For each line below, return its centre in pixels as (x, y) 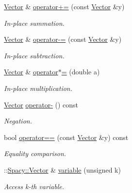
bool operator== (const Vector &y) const (66, 137)
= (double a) (81, 72)
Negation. (18, 121)
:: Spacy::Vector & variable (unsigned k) (62, 169)
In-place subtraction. (34, 55)
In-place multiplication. (38, 88)
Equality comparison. (35, 153)
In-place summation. (34, 23)
